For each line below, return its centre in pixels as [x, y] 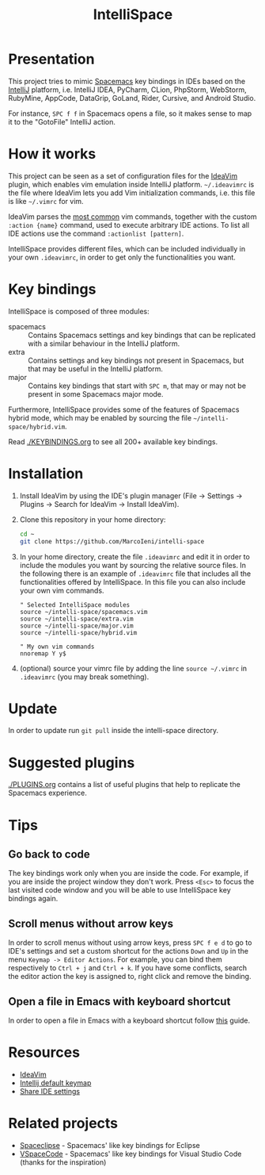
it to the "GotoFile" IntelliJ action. [62, 121]
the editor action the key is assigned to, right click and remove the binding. [130, 977]
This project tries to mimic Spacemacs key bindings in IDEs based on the [127, 81]
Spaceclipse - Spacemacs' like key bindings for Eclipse [110, 1145]
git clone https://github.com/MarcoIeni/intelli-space [112, 541]
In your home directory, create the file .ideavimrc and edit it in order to [135, 556]
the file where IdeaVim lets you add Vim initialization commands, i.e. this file [132, 193]
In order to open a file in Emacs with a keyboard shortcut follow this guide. [129, 1020]
